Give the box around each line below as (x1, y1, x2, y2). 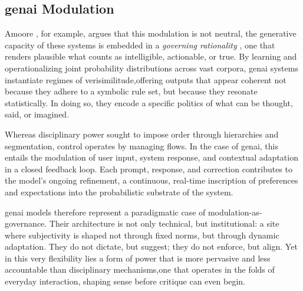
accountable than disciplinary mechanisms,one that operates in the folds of (5, 263, 275, 276)
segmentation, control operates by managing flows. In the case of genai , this (5, 139, 279, 152)
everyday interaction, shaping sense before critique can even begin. (5, 275, 245, 287)
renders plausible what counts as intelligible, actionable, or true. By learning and (5, 50, 297, 63)
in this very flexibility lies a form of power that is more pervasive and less (5, 251, 271, 264)
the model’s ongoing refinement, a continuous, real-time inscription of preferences (5, 174, 298, 187)
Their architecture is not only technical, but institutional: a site (49, 217, 279, 230)
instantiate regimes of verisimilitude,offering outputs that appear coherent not (5, 73, 286, 86)
